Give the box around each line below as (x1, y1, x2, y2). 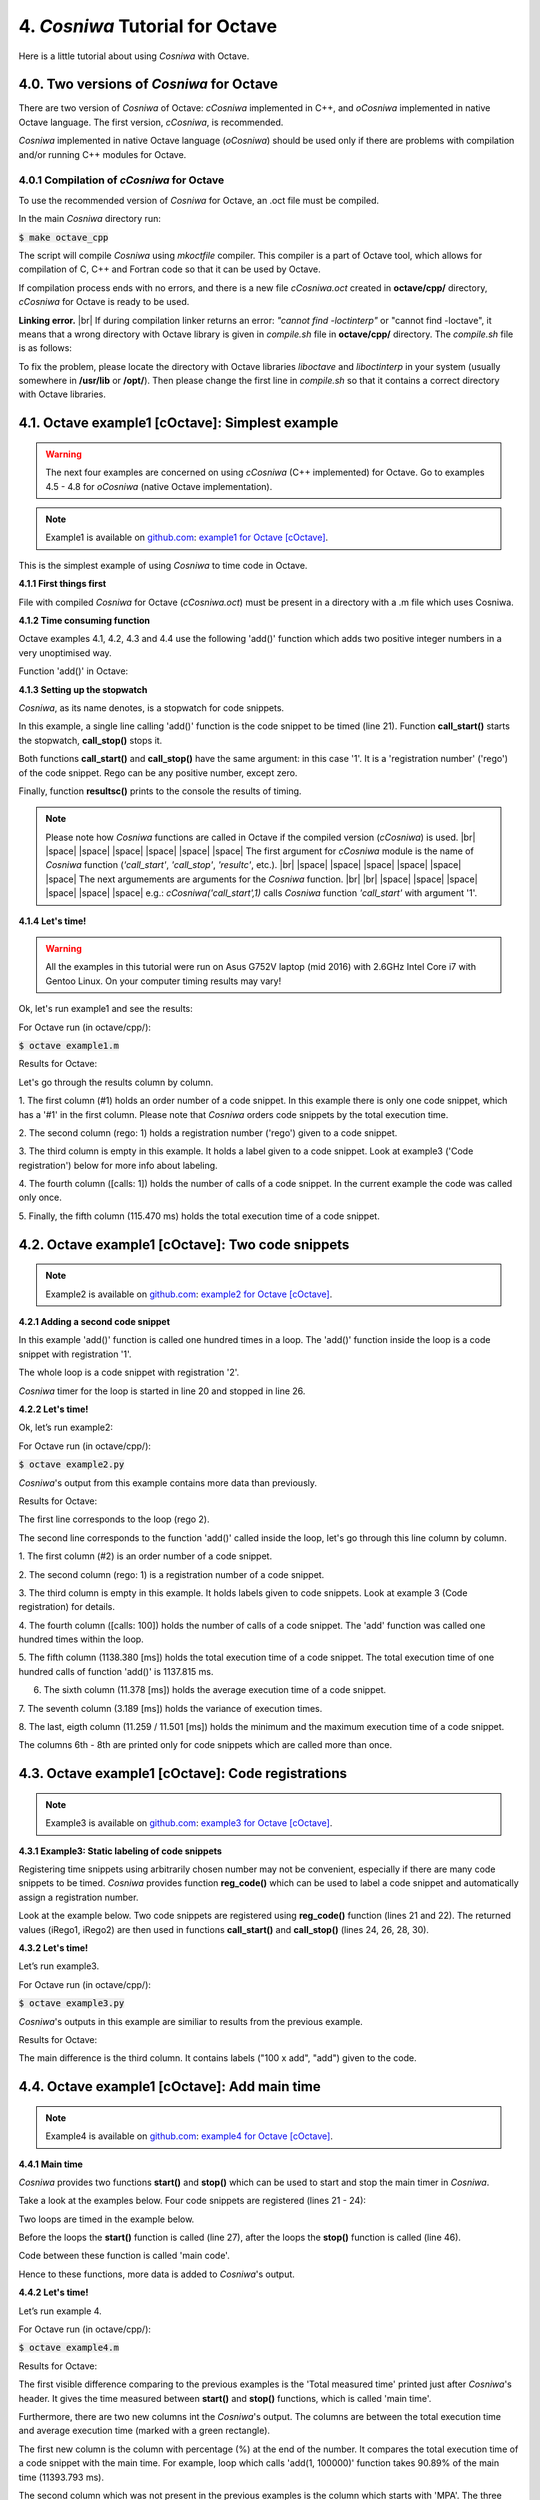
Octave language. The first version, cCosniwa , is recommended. (18, 116, 284, 128)
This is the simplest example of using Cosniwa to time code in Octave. (18, 559, 308, 571)
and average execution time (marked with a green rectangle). (18, 2425, 270, 2437)
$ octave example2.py (18, 1459, 125, 1470)
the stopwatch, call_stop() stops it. (18, 734, 163, 746)
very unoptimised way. (18, 646, 112, 659)
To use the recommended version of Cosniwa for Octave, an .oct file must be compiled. (18, 194, 380, 206)
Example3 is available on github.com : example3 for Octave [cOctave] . (45, 1817, 333, 1829)
